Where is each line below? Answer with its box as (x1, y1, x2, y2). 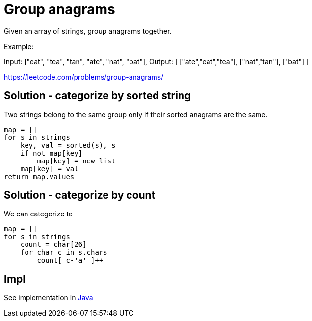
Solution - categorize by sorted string (4, 89, 191, 102)
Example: (4, 42, 34, 51)
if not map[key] (20, 149, 83, 157)
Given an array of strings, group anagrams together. (4, 27, 172, 35)
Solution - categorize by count (4, 189, 156, 202)
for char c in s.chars (20, 248, 107, 257)
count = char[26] (20, 241, 87, 249)
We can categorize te (4, 210, 73, 218)
